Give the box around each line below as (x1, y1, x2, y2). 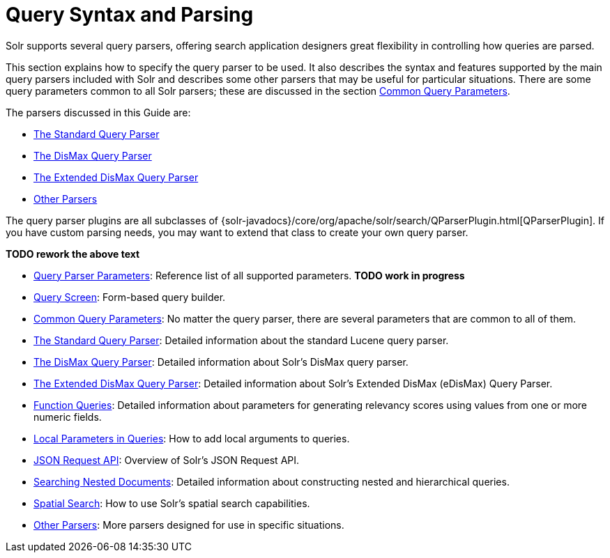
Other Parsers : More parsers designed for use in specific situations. (33, 518, 344, 531)
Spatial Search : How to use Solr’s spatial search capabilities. (33, 497, 310, 509)
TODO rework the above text (6, 247, 140, 260)
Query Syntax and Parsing (6, 3, 254, 26)
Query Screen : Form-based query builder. (33, 290, 226, 303)
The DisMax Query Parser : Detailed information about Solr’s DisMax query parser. (33, 355, 409, 368)
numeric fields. (33, 410, 102, 423)
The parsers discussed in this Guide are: (6, 106, 191, 118)
